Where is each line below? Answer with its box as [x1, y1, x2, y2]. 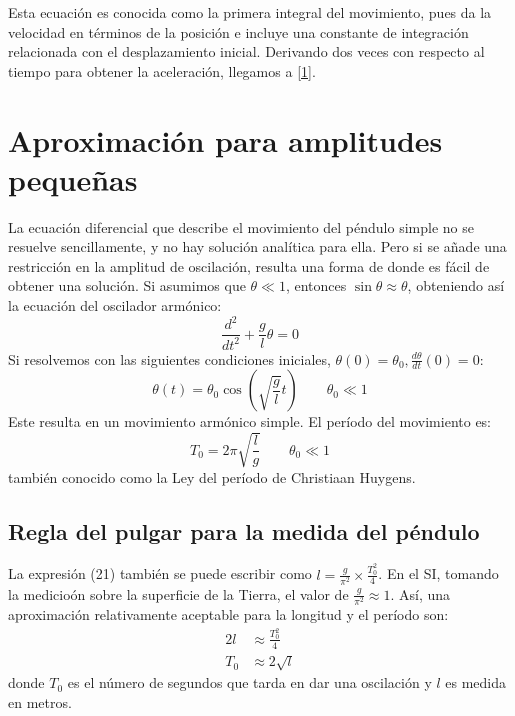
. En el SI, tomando [378, 563, 499, 584]
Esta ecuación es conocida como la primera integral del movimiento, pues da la [8, 2, 492, 22]
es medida [445, 672, 507, 693]
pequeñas [8, 158, 138, 199]
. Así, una [390, 583, 451, 604]
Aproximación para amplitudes [8, 119, 443, 160]
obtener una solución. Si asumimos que [8, 275, 246, 296]
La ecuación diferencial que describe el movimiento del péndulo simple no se [8, 216, 474, 237]
